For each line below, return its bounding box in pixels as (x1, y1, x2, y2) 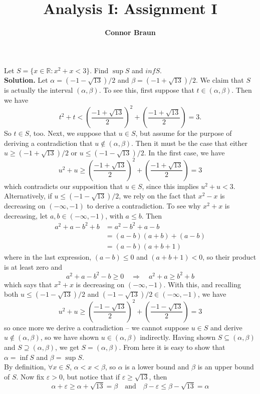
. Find (90, 65, 109, 75)
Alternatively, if (4, 190, 52, 201)
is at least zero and (4, 261, 63, 272)
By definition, (4, 361, 46, 372)
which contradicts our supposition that (4, 180, 123, 191)
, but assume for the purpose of (135, 128, 232, 138)
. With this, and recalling (163, 279, 241, 289)
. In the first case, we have (144, 147, 225, 158)
